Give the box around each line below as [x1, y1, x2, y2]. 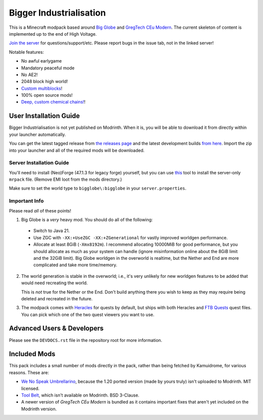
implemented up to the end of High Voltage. [9, 31, 97, 37]
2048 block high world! [21, 79, 68, 84]
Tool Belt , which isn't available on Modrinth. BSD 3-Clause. [21, 392, 140, 398]
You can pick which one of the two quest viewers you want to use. [21, 312, 154, 317]
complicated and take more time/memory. [33, 262, 117, 268]
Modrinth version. [21, 406, 57, 412]
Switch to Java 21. [33, 228, 70, 234]
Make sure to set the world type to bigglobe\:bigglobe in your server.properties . [9, 186, 187, 191]
